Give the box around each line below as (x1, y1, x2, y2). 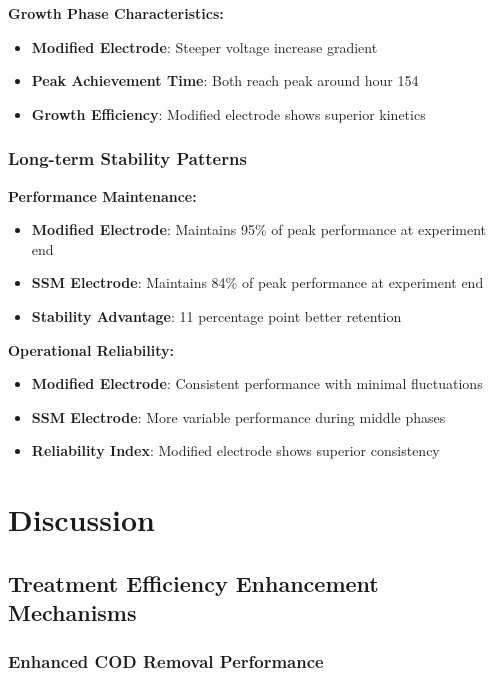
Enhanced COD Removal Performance (8, 649, 324, 674)
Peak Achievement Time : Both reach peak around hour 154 (31, 70, 419, 91)
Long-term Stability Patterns (8, 146, 247, 171)
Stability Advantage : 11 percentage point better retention (31, 305, 402, 326)
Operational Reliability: (8, 339, 175, 360)
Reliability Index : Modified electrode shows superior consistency (31, 440, 440, 461)
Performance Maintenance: (8, 185, 197, 206)
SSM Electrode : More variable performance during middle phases (31, 406, 446, 427)
